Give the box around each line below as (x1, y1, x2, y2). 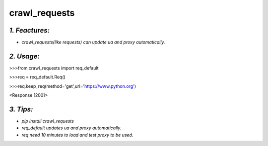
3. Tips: (9, 105, 33, 113)
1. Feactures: (9, 26, 50, 35)
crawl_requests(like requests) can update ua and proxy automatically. (21, 39, 166, 45)
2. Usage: (9, 52, 40, 60)
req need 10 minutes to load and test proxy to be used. (21, 132, 134, 138)
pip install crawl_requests (21, 118, 74, 124)
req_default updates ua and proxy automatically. (21, 125, 122, 131)
